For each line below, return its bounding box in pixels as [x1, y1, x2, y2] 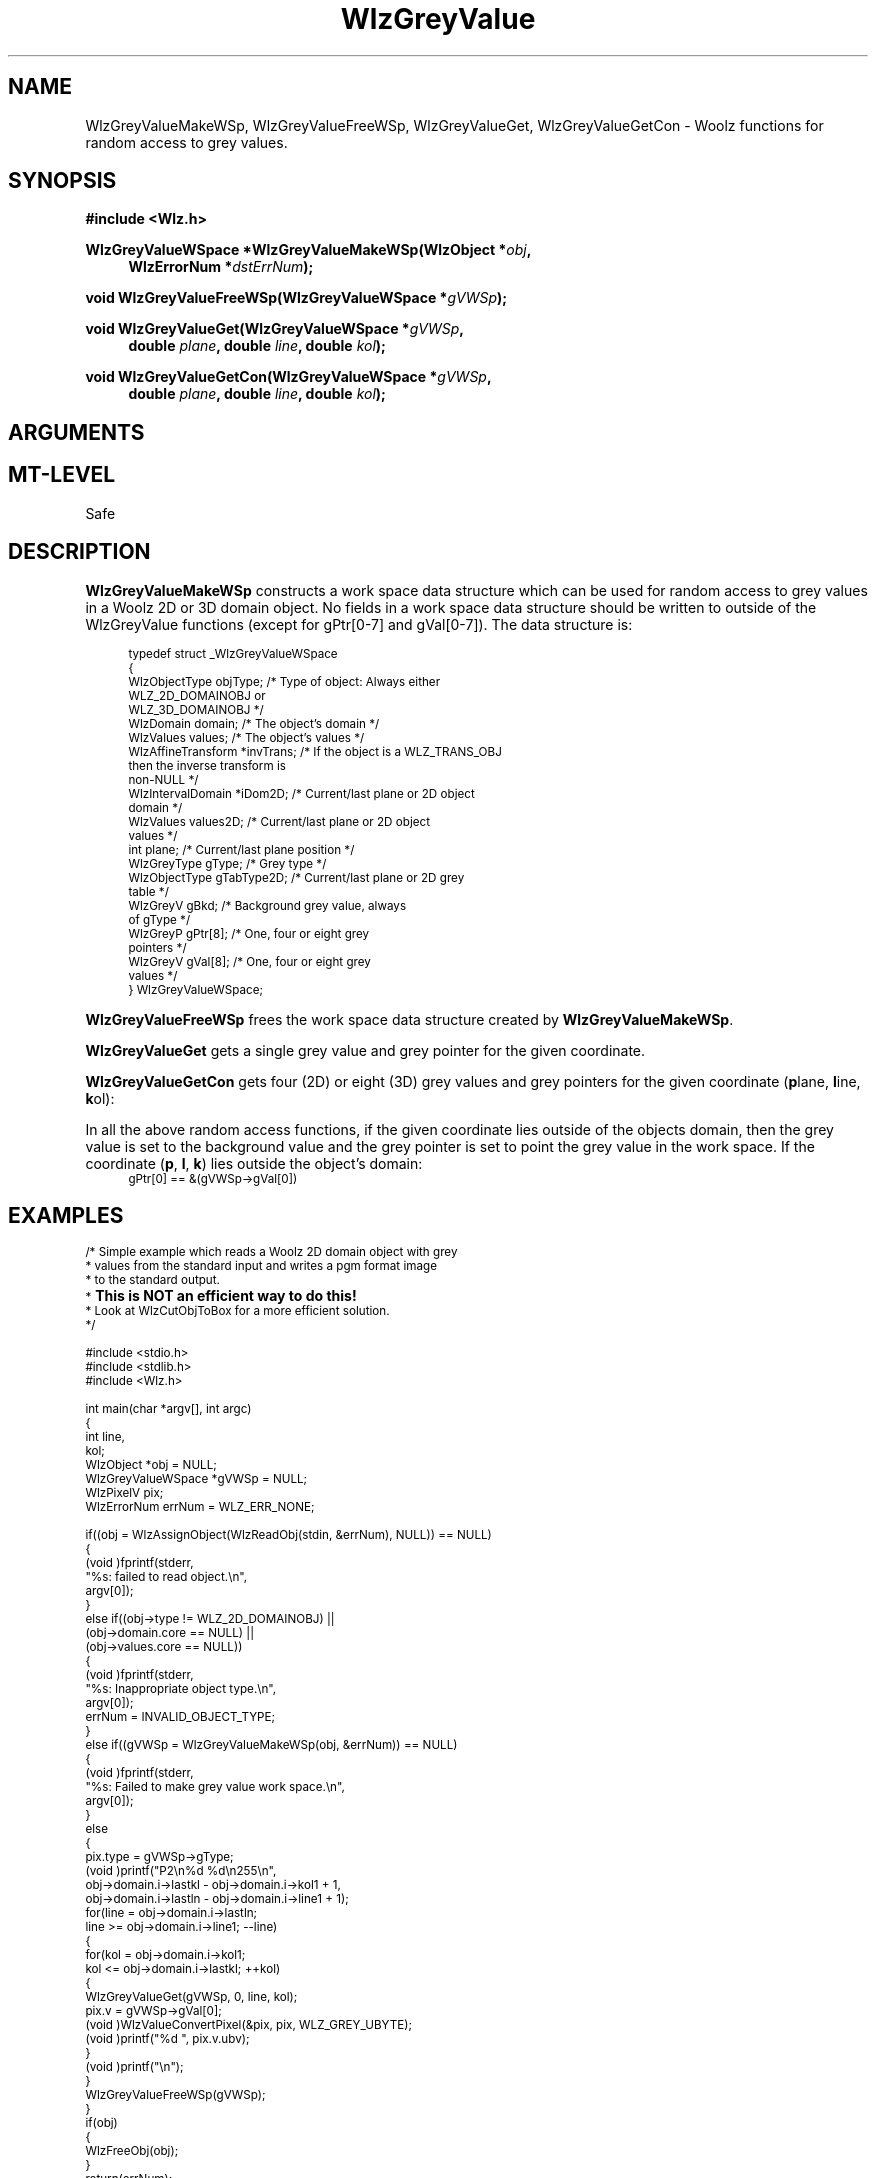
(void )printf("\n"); [85, 2060, 184, 2075]
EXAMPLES [8, 1202, 124, 1228]
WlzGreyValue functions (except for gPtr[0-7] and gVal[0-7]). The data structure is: [85, 615, 633, 633]
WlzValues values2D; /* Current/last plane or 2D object [128, 814, 431, 829]
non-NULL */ [128, 772, 199, 787]
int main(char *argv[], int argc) [85, 1402, 252, 1417]
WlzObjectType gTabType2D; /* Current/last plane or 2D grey [128, 870, 465, 885]
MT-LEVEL [8, 462, 116, 488]
